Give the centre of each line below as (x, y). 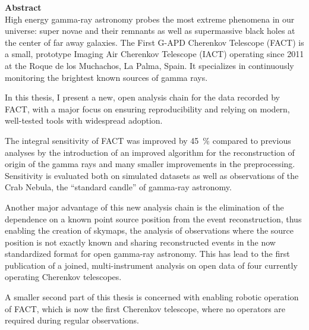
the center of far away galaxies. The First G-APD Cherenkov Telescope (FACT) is (154, 42)
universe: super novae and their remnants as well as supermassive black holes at (150, 31)
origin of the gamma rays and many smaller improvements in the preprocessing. (150, 164)
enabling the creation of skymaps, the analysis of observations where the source (149, 230)
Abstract (23, 7)
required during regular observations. (72, 320)
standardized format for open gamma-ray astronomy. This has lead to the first (147, 254)
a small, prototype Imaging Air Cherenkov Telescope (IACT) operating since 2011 (154, 54)
